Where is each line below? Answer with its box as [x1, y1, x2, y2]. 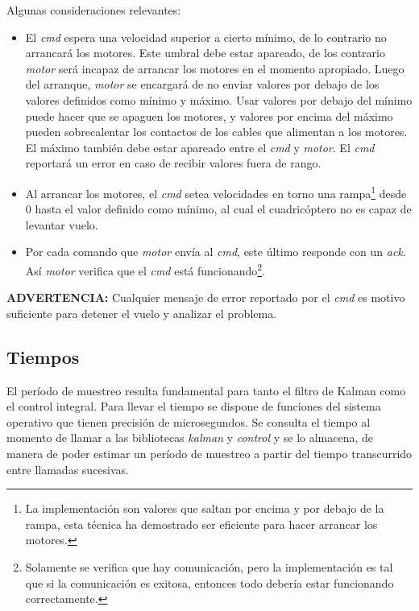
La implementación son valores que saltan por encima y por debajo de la [25, 500, 384, 517]
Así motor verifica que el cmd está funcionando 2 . [25, 259, 266, 279]
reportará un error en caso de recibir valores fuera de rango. [25, 155, 322, 171]
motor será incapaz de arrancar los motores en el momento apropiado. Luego [25, 60, 404, 76]
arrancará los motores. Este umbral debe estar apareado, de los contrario [25, 44, 385, 61]
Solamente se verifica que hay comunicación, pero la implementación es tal [25, 558, 393, 575]
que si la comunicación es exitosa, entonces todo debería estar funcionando [25, 574, 394, 591]
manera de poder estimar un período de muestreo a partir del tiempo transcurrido [6, 444, 413, 461]
